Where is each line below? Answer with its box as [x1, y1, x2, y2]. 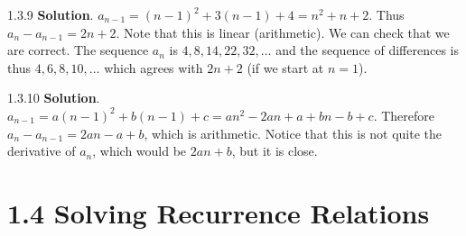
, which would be [92, 141, 187, 160]
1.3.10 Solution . [7, 88, 100, 107]
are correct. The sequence [7, 41, 149, 59]
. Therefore [373, 105, 434, 124]
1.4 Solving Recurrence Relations [7, 194, 430, 231]
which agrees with [104, 58, 203, 77]
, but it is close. [231, 141, 318, 160]
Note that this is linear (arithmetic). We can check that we [124, 23, 450, 41]
